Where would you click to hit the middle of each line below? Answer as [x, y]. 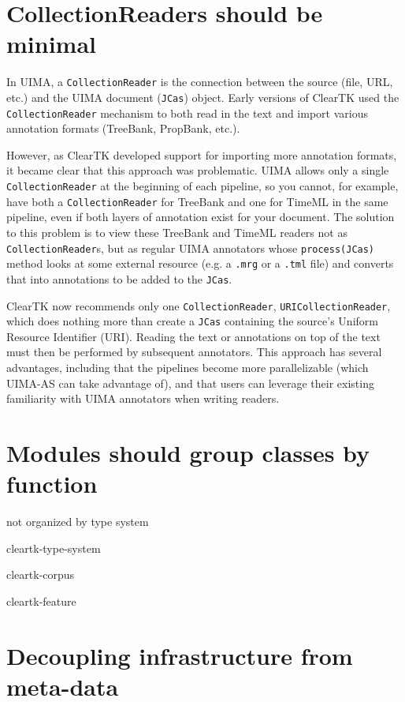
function [52, 484]
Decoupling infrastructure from [180, 655]
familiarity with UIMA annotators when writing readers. [143, 398]
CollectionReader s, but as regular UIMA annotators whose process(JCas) [191, 248]
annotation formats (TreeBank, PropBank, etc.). [123, 128]
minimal [51, 44]
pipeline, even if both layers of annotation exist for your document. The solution [201, 217]
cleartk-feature [41, 601]
